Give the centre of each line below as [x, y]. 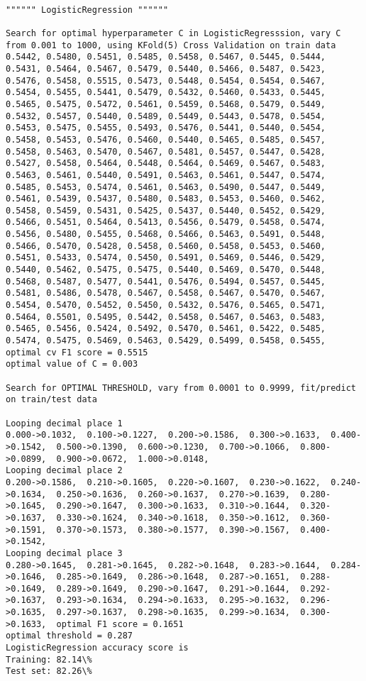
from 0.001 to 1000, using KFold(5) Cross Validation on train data [171, 45]
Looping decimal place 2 [64, 471]
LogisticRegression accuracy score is [97, 648]
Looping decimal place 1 [64, 423]
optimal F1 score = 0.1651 [120, 624]
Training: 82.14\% [49, 659]
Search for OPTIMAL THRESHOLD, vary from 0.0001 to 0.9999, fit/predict [181, 388]
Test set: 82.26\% [49, 671]
